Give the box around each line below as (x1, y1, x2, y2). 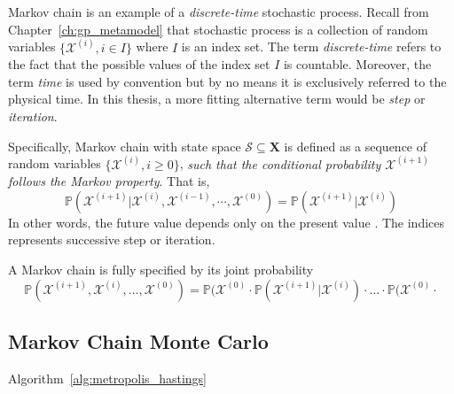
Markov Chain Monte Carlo (8, 327, 269, 354)
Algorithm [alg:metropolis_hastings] (8, 368, 207, 387)
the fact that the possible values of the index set (8, 55, 270, 73)
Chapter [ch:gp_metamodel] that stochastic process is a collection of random (8, 19, 428, 38)
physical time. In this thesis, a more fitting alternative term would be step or (8, 89, 426, 108)
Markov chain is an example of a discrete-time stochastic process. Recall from (8, 3, 429, 20)
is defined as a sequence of (284, 136, 427, 155)
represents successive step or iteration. (8, 230, 215, 249)
